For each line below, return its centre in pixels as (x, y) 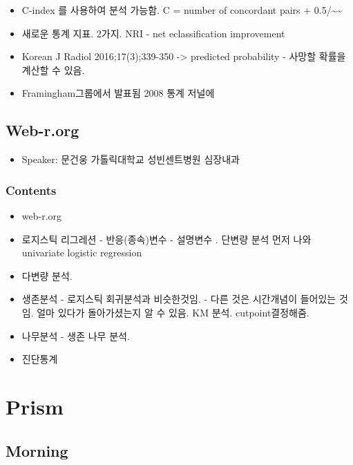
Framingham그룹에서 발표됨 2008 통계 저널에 (118, 93)
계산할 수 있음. (53, 69)
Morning (37, 450)
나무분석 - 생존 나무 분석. (76, 335)
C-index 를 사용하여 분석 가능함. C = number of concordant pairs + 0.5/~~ (182, 10)
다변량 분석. (47, 275)
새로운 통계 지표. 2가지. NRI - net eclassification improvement (153, 33)
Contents (31, 190)
